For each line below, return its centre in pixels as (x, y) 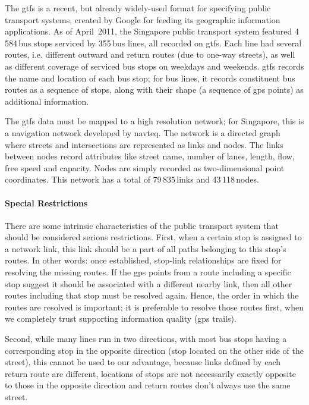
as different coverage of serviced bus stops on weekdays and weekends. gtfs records (154, 66)
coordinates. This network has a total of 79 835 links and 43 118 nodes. (132, 179)
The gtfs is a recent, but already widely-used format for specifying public (138, 8)
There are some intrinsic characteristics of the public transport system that (142, 225)
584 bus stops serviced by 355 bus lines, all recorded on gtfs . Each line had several (153, 43)
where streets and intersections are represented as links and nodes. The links (144, 144)
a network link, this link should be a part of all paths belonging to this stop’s (146, 248)
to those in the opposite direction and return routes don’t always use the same (148, 385)
